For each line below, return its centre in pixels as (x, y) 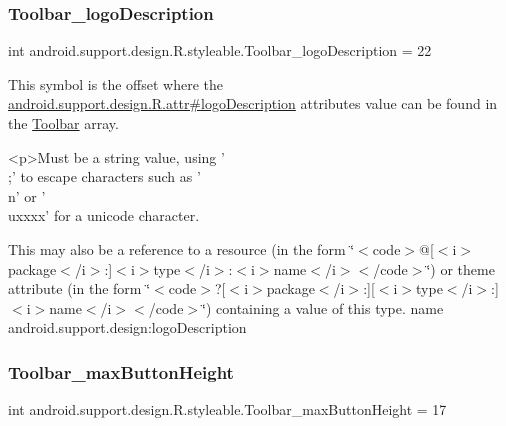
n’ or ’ (27, 195)
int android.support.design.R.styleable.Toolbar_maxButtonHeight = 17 (227, 409)
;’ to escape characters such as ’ (104, 176)
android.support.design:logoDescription (127, 327)
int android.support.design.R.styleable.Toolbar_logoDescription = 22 (220, 50)
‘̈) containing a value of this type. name (323, 307)
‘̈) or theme (460, 268)
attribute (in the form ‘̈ (79, 288)
